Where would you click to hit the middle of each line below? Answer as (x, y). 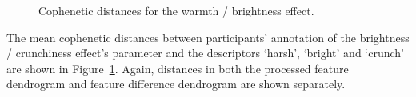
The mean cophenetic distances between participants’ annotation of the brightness (208, 37)
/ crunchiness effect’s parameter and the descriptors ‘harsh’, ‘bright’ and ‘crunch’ (206, 53)
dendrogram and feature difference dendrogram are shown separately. (176, 84)
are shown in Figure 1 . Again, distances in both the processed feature (178, 68)
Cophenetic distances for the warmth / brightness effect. (176, 10)
